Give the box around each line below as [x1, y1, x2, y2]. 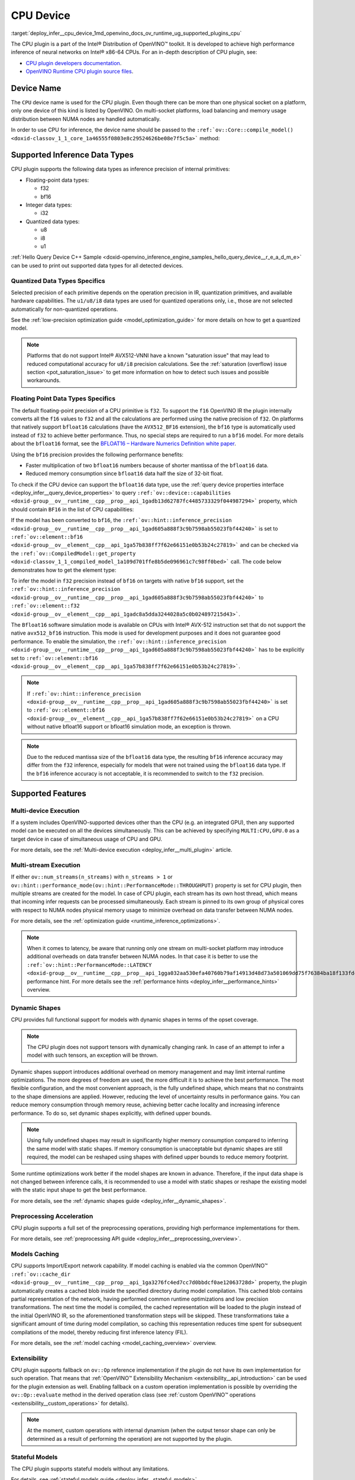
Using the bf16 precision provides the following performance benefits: [11, 451, 183, 458]
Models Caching [11, 1250, 59, 1258]
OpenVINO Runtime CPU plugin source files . [25, 68, 134, 75]
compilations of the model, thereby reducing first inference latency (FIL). [11, 1328, 188, 1336]
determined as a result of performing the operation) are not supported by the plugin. [27, 1435, 233, 1442]
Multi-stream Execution [11, 861, 81, 869]
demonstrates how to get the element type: [11, 566, 117, 574]
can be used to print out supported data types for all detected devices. [11, 262, 183, 269]
